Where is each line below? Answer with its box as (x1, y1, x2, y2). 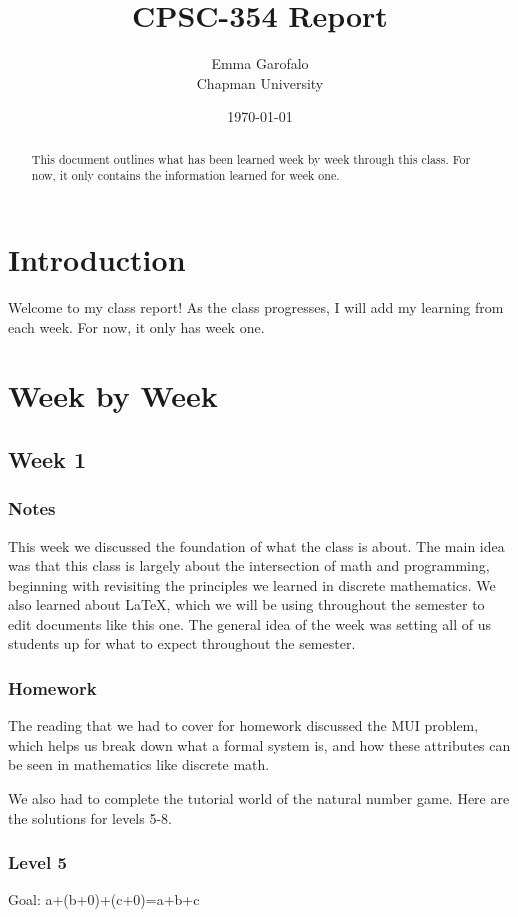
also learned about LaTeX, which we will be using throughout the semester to (8, 594, 485, 615)
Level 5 (8, 850, 67, 875)
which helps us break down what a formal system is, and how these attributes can (8, 734, 511, 755)
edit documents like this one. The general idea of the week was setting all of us (8, 613, 491, 634)
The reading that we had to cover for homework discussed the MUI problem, (8, 715, 479, 736)
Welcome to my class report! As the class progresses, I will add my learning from (8, 296, 504, 317)
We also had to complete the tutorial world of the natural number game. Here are (8, 788, 510, 809)
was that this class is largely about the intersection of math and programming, (8, 555, 490, 576)
